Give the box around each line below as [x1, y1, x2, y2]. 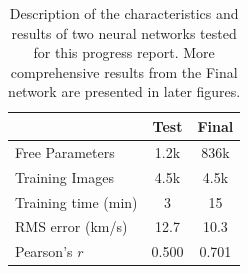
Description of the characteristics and [9, 3, 239, 23]
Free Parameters [15, 141, 115, 162]
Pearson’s [15, 241, 73, 262]
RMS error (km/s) [15, 216, 128, 237]
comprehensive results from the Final [10, 61, 238, 82]
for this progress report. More [33, 42, 215, 63]
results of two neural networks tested [11, 22, 237, 43]
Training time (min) [15, 191, 138, 212]
